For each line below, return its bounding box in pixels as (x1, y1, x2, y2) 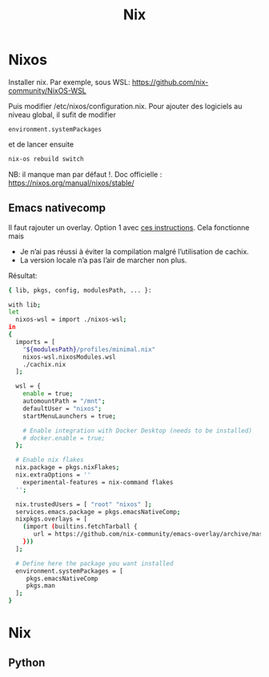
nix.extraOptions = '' (15, 471, 91, 479)
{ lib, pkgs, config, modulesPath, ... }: (8, 286, 152, 294)
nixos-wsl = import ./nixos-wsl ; (15, 315, 127, 324)
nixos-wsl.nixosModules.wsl (22, 353, 116, 361)
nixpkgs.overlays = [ (15, 515, 88, 523)
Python (8, 655, 46, 669)
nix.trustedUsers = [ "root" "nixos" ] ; (15, 500, 152, 509)
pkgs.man (26, 582, 56, 590)
